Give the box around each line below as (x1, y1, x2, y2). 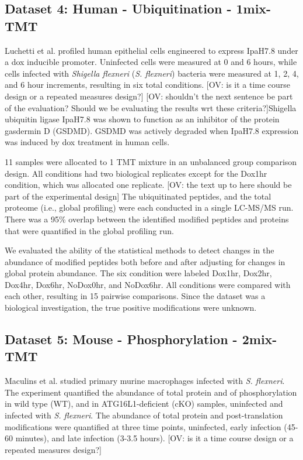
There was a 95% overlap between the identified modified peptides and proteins (5, 212, 289, 225)
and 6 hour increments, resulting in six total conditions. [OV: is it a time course (5, 78, 291, 91)
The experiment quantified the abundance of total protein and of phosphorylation (5, 386, 297, 398)
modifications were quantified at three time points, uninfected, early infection (5, 420, 281, 432)
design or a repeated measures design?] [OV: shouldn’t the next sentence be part (5, 90, 293, 102)
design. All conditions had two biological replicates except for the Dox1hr (5, 167, 267, 179)
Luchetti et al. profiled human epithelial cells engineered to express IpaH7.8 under (5, 44, 298, 56)
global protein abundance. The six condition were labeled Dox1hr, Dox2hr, (5, 267, 272, 279)
